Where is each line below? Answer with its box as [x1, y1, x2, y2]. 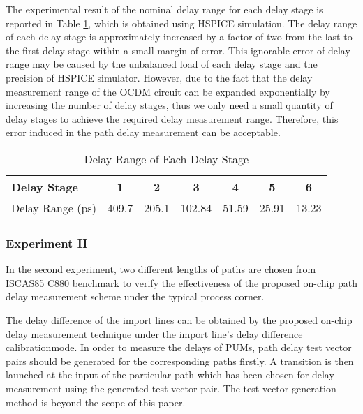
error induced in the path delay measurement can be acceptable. [6, 125, 281, 140]
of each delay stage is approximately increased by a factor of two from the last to [6, 29, 353, 44]
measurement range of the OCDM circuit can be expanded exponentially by [6, 84, 330, 98]
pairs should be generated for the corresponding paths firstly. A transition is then [6, 353, 354, 368]
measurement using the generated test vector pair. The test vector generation [6, 380, 336, 395]
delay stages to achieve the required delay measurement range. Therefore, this [6, 111, 339, 126]
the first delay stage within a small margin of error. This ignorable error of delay [6, 43, 350, 57]
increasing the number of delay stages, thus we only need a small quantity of [6, 98, 333, 112]
